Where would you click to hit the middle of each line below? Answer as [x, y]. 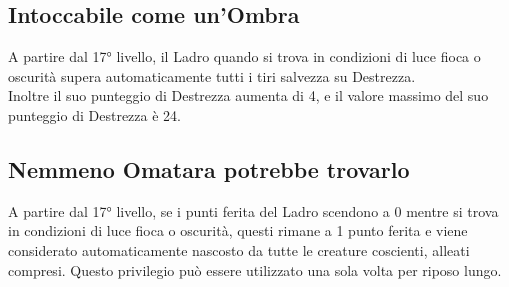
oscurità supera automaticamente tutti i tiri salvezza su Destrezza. [212, 75]
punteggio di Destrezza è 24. [94, 114]
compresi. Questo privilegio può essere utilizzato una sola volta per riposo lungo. [255, 269]
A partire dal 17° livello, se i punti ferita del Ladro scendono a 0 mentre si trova [253, 210]
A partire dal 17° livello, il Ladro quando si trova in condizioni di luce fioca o [244, 56]
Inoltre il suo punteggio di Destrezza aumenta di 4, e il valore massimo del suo [248, 95]
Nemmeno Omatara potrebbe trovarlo [209, 168]
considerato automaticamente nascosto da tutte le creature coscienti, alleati [239, 249]
